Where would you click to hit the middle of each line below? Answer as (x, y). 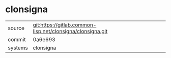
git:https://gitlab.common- (65, 25)
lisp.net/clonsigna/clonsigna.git (70, 31)
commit (17, 39)
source (16, 28)
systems (18, 48)
